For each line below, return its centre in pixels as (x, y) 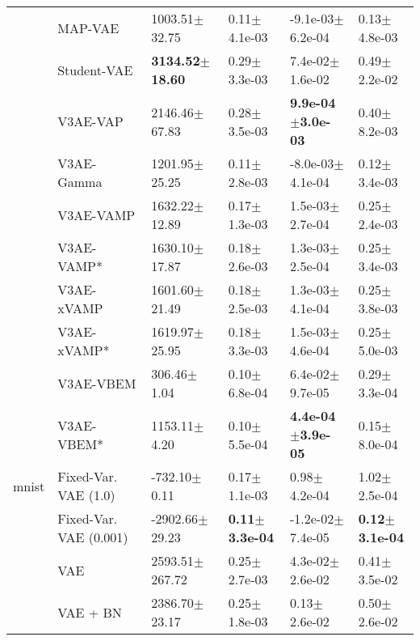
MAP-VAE (88, 28)
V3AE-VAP (90, 121)
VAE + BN (90, 612)
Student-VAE (95, 70)
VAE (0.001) (93, 537)
